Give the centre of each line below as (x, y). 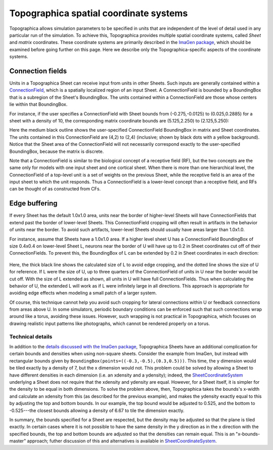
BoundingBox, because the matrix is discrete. (57, 151)
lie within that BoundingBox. (38, 104)
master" (18, 441)
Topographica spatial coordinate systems (99, 13)
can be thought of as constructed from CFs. (55, 189)
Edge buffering (33, 203)
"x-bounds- (248, 434)
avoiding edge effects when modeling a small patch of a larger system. (83, 293)
